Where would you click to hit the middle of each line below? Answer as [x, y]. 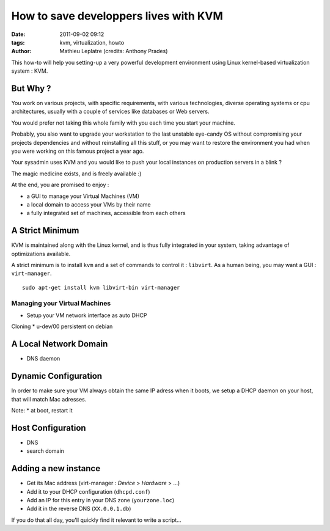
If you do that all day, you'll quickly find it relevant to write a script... [96, 520]
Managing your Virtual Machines [61, 303]
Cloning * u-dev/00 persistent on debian [62, 326]
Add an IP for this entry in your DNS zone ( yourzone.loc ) [101, 500]
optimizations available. [41, 254]
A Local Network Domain [60, 344]
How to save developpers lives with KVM [117, 16]
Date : [18, 34]
